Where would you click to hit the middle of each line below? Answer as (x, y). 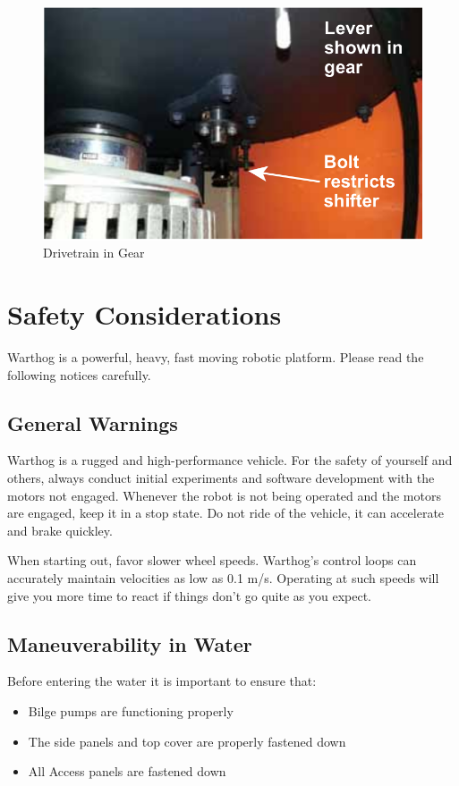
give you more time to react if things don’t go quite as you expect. (189, 595)
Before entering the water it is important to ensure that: (162, 681)
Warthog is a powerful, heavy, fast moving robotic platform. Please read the (216, 357)
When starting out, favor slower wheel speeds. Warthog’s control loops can (212, 560)
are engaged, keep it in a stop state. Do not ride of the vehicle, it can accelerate (226, 513)
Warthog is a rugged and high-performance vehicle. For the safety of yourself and (230, 460)
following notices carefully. (79, 374)
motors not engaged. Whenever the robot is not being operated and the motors (224, 495)
